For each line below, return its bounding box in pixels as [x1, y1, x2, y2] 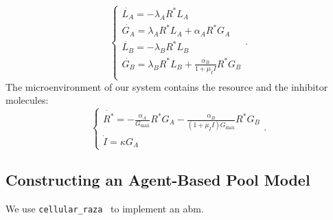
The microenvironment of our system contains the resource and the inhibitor [5, 79, 328, 93]
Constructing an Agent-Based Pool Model [5, 168, 310, 190]
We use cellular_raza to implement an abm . [5, 201, 204, 215]
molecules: [5, 93, 49, 107]
